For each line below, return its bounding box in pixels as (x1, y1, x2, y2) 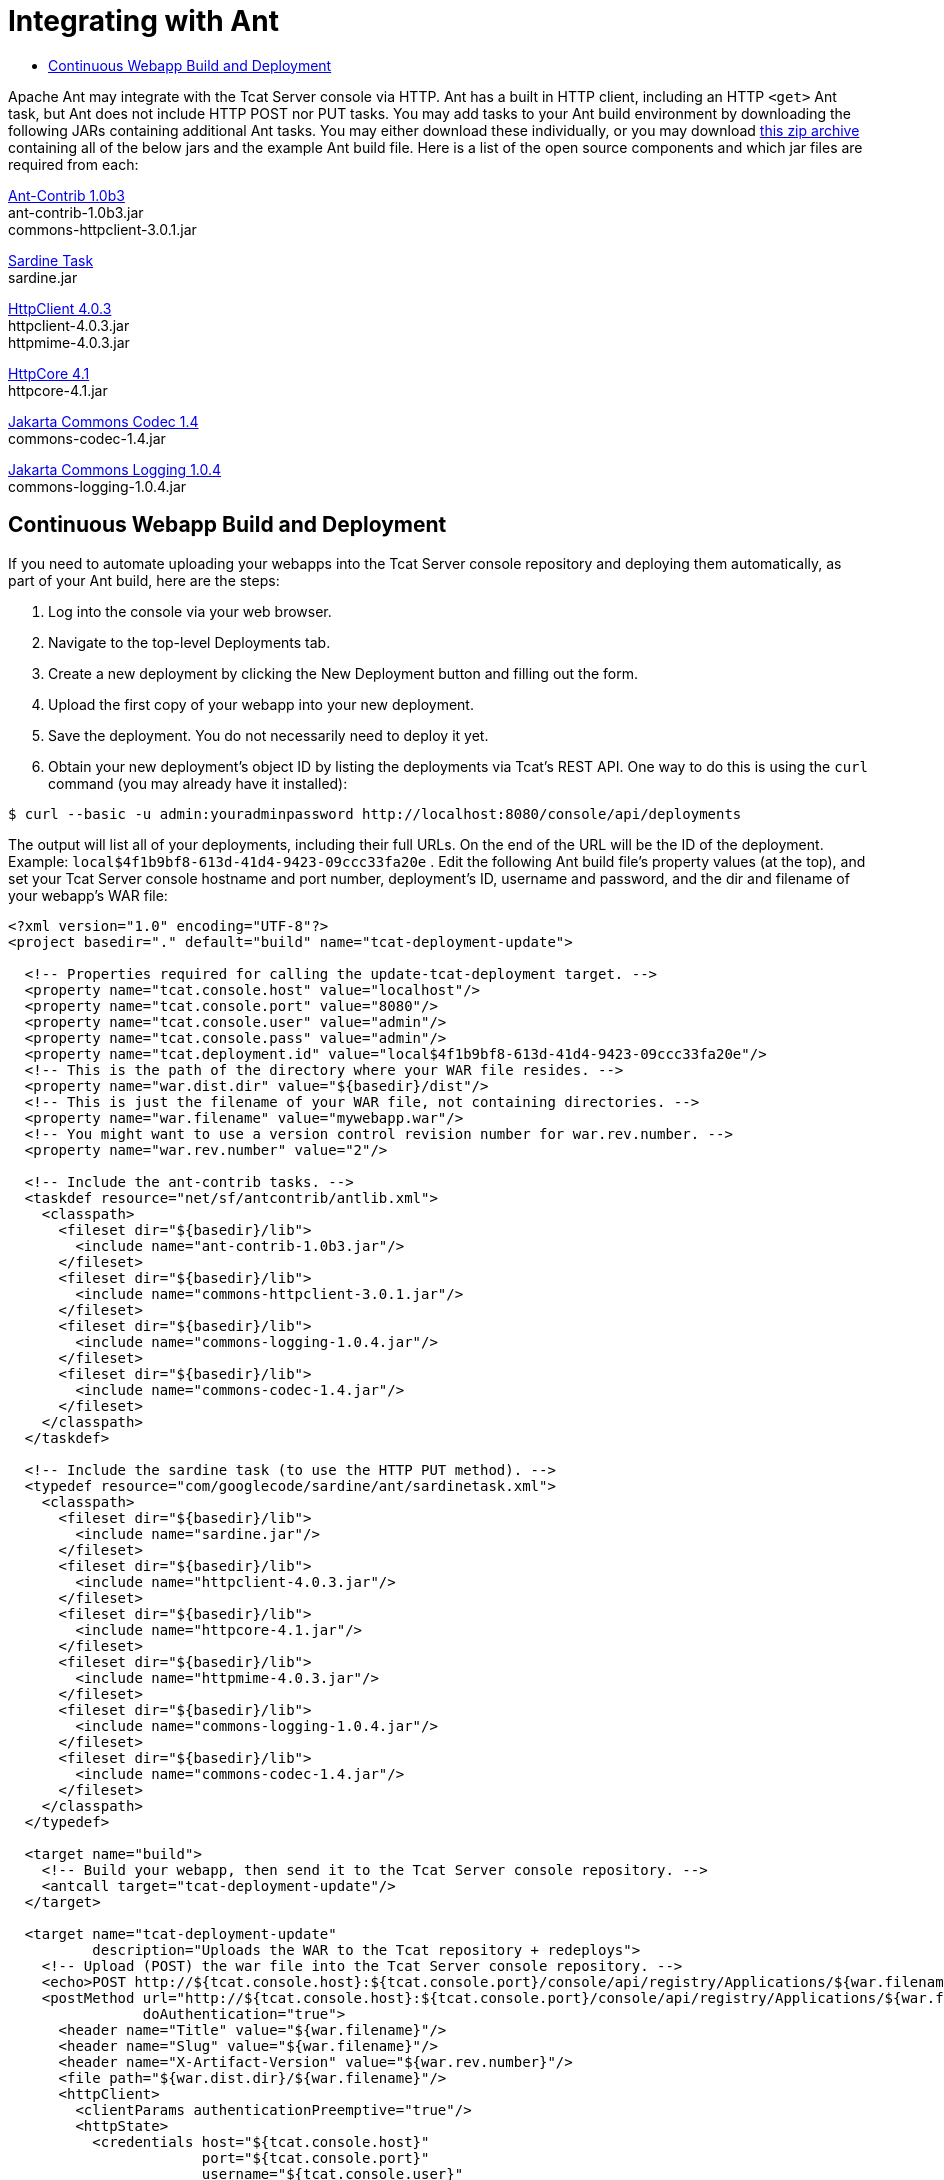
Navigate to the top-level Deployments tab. (48, 633, 331, 651)
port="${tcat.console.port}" (201, 2149, 430, 2166)
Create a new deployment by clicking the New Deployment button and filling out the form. (48, 664, 638, 682)
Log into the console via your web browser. (48, 602, 332, 620)
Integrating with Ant (8, 4, 279, 38)
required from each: (8, 155, 139, 173)
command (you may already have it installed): (48, 774, 348, 792)
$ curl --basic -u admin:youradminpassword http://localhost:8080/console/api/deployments (8, 805, 742, 822)
